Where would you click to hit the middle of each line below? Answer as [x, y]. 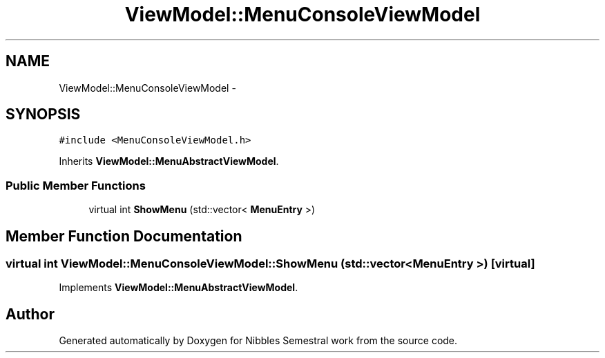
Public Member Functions [76, 185]
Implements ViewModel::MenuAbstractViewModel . [179, 288]
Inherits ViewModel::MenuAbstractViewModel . [169, 161]
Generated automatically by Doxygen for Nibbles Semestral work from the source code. [258, 341]
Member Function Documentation [124, 236]
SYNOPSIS [43, 115]
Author [30, 314]
